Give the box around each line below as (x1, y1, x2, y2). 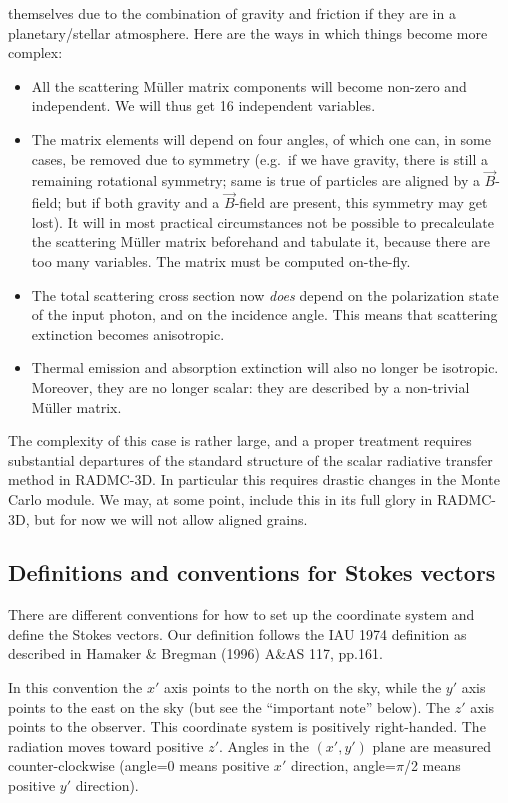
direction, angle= (290, 755, 396, 776)
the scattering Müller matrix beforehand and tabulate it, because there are (31, 231, 490, 252)
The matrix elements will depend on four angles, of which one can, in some (31, 128, 491, 149)
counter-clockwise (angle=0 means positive (8, 755, 270, 776)
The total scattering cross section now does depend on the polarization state (31, 284, 499, 305)
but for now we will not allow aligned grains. (34, 508, 308, 529)
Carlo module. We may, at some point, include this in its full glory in (8, 488, 433, 509)
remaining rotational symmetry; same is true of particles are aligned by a (31, 170, 480, 191)
